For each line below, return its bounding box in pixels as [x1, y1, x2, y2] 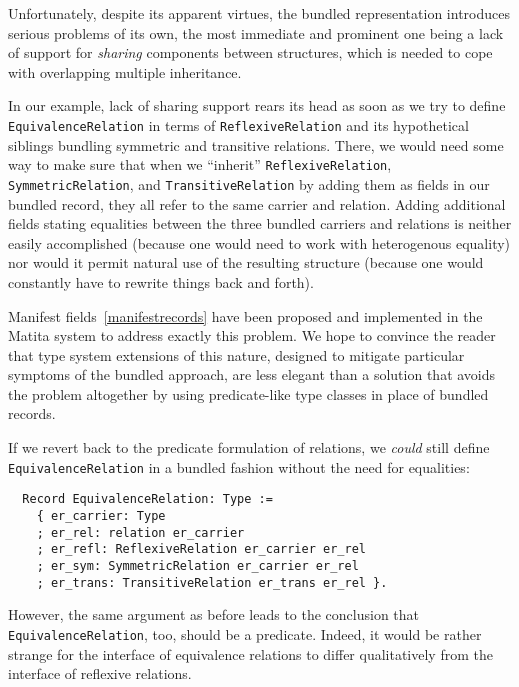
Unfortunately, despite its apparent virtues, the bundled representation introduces [8, 3, 510, 23]
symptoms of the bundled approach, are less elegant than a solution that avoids [8, 364, 496, 385]
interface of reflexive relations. [8, 663, 192, 684]
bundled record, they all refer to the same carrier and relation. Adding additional [8, 193, 506, 214]
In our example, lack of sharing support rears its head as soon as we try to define [8, 95, 506, 116]
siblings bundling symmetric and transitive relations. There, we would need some [8, 134, 504, 155]
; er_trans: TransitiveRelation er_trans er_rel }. [36, 575, 388, 590]
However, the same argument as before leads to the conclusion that [8, 604, 420, 625]
